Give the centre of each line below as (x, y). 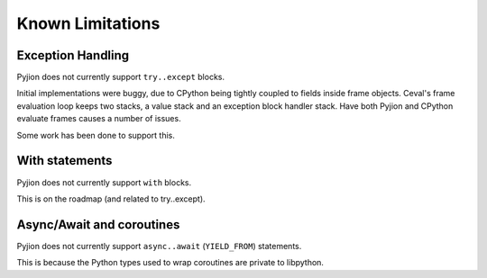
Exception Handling (73, 55)
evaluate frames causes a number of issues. (99, 119)
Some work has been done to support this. (96, 135)
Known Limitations (88, 23)
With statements (64, 161)
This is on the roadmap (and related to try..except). (111, 199)
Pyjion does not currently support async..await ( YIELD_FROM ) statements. (159, 246)
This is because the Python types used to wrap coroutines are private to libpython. (170, 263)
